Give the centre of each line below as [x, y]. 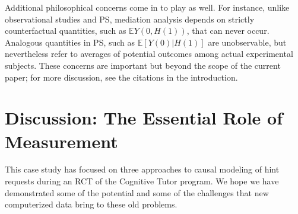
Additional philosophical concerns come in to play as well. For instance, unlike [147, 7]
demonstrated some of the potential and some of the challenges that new [137, 192]
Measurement [61, 141]
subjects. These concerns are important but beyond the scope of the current [143, 65]
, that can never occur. [228, 31]
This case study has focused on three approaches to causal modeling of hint [142, 169]
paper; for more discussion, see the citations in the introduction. [121, 77]
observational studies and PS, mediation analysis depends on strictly [130, 19]
